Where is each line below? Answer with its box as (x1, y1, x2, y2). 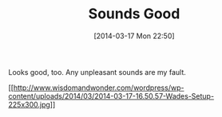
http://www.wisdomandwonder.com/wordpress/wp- (13, 83, 184, 92)
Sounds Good (88, 5, 180, 23)
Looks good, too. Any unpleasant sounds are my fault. (8, 67, 186, 76)
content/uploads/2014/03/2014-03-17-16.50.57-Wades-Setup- (8, 91, 214, 100)
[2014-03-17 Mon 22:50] (93, 31, 175, 41)
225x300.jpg (8, 99, 50, 109)
